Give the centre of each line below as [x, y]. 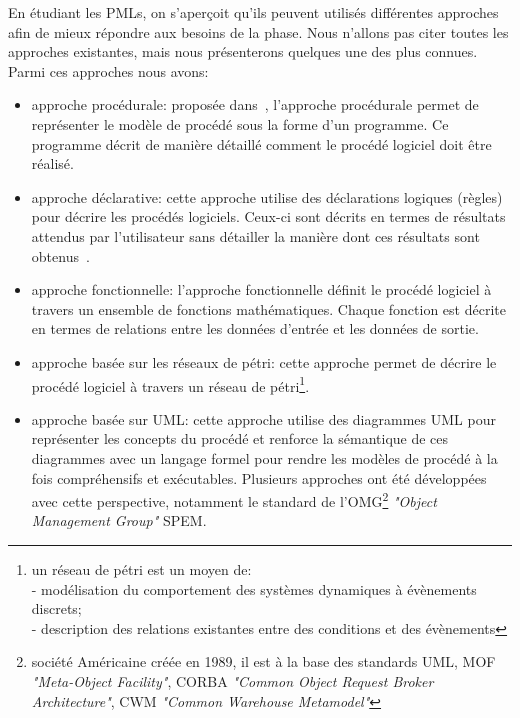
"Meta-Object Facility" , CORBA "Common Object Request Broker [232, 680]
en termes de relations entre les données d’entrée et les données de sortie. [255, 328]
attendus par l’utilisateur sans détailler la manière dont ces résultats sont [255, 235]
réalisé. [52, 163]
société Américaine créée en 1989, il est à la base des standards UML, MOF [263, 661]
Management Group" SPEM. [119, 520]
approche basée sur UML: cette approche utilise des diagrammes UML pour [263, 418]
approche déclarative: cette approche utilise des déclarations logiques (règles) [267, 196]
